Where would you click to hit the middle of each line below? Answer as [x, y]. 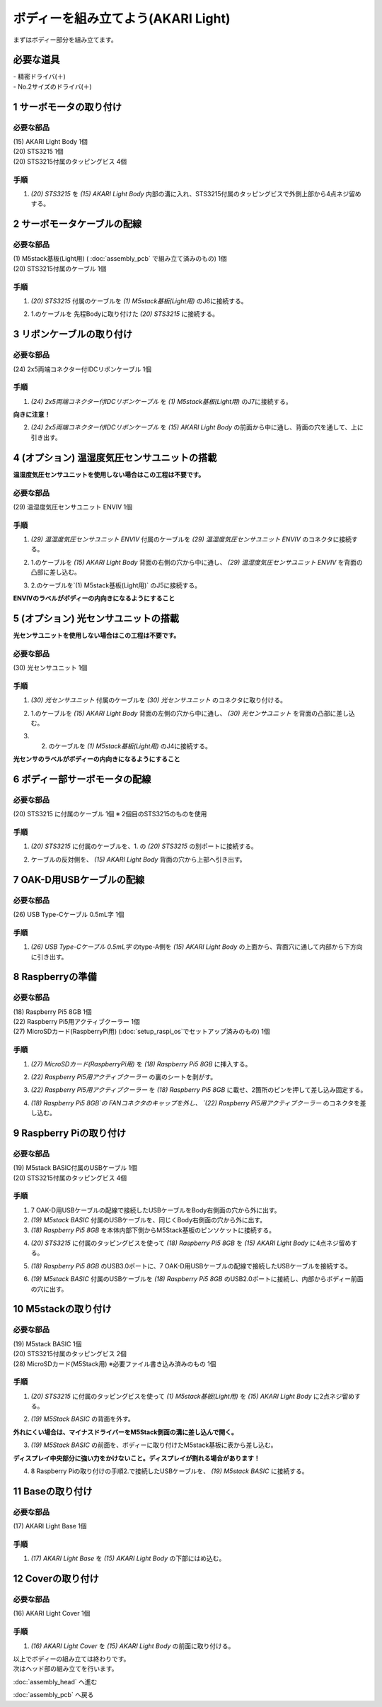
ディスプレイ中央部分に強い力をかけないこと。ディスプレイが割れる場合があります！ [137, 1458]
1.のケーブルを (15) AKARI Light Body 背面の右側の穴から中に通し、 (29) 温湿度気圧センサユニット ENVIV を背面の [197, 562]
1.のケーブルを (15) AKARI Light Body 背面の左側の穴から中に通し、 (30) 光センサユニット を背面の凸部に [184, 713]
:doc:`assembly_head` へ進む [55, 1681]
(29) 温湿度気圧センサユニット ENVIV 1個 [73, 507]
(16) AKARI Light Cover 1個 [52, 1613]
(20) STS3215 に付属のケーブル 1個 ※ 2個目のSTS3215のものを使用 [110, 814]
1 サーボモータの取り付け [68, 107]
